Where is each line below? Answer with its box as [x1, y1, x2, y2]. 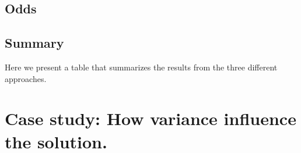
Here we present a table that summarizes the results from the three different [5, 61, 278, 73]
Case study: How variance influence [5, 106, 296, 130]
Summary [5, 34, 64, 52]
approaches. [5, 72, 47, 84]
